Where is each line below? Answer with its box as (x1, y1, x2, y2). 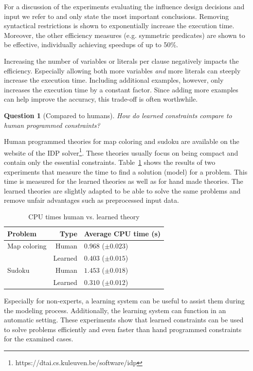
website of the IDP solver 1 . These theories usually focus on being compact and (4, 146, 238, 158)
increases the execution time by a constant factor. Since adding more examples (4, 84, 238, 94)
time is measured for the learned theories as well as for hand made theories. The (4, 176, 243, 186)
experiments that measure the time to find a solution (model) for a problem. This (4, 166, 248, 177)
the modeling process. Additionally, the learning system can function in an (4, 305, 226, 315)
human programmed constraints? (4, 120, 100, 130)
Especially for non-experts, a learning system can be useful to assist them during (4, 296, 245, 305)
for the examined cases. (4, 334, 73, 344)
